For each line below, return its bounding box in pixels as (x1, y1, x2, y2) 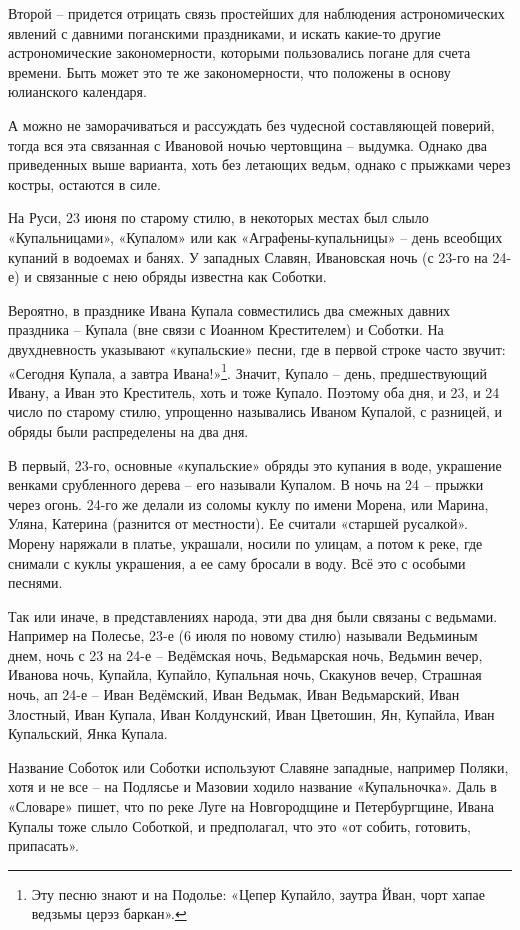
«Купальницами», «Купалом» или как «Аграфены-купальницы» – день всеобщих (8, 226, 503, 247)
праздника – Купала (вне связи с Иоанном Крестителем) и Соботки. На (8, 319, 444, 340)
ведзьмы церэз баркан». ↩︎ (31, 903, 187, 924)
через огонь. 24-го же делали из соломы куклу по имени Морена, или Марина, (8, 493, 489, 514)
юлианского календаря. (8, 81, 147, 102)
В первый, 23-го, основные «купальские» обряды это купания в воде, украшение (8, 454, 502, 475)
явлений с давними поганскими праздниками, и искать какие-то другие (8, 22, 441, 43)
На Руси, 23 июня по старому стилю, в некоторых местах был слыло (8, 207, 429, 228)
